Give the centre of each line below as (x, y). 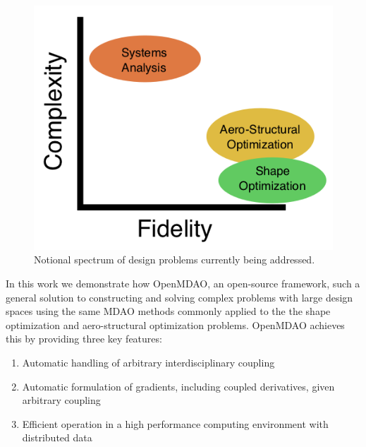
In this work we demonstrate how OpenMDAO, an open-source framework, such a (183, 283)
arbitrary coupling (61, 400)
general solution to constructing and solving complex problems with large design (179, 297)
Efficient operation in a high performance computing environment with (175, 423)
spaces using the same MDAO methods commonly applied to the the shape (168, 311)
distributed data (57, 437)
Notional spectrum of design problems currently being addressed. (175, 260)
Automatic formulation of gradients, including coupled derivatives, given (178, 386)
